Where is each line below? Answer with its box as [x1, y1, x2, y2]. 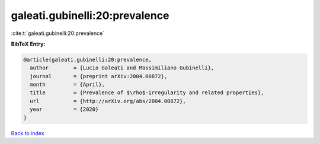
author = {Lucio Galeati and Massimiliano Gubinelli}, [30, 65, 215, 71]
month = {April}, [30, 81, 105, 88]
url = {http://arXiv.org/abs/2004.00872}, [30, 98, 186, 104]
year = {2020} [30, 106, 99, 113]
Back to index [11, 129, 44, 136]
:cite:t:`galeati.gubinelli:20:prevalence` [11, 30, 105, 37]
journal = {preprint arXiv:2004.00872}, [30, 73, 168, 79]
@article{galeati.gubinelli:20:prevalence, [23, 56, 152, 63]
